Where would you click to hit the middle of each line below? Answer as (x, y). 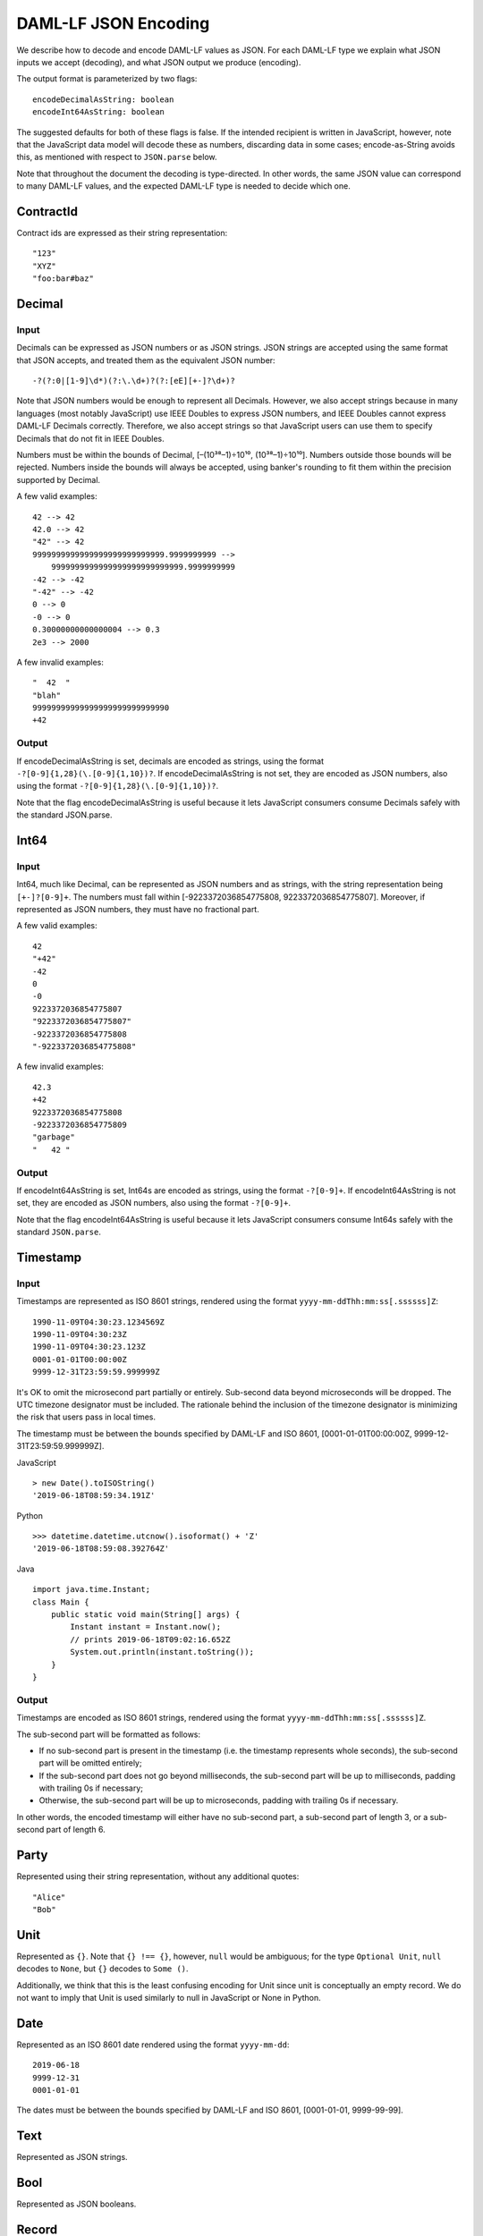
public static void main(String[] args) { (145, 1615)
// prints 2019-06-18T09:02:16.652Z (151, 1639)
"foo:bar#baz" (63, 279)
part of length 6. (76, 1830)
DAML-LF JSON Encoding (113, 23)
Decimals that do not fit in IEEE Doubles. (90, 438)
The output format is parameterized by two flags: (107, 79)
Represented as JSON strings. (72, 2157)
